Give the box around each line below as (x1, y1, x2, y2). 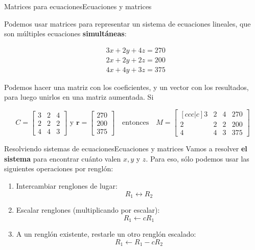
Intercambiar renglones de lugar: (16, 180, 118, 191)
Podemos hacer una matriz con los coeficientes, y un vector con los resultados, (4, 81, 249, 92)
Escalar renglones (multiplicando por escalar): (16, 204, 160, 215)
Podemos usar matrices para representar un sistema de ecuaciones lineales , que (4, 18, 251, 29)
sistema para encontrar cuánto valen (4, 153, 121, 164)
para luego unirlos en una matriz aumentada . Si (4, 92, 154, 102)
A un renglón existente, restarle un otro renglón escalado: (16, 229, 196, 239)
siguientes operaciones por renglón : (4, 163, 113, 174)
